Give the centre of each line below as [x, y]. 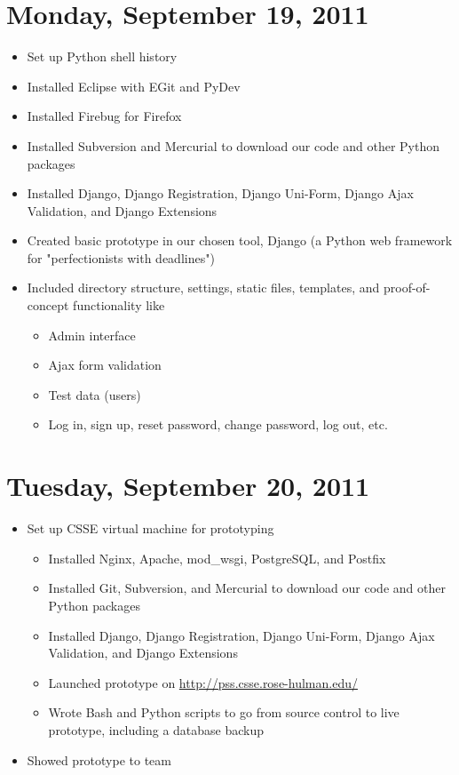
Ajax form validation [105, 365]
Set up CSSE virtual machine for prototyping [150, 528]
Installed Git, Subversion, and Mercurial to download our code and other [247, 588]
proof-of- [407, 288]
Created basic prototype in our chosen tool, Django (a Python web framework [240, 240]
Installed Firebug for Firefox [104, 116]
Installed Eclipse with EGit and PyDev [134, 86]
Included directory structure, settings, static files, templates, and [203, 288]
